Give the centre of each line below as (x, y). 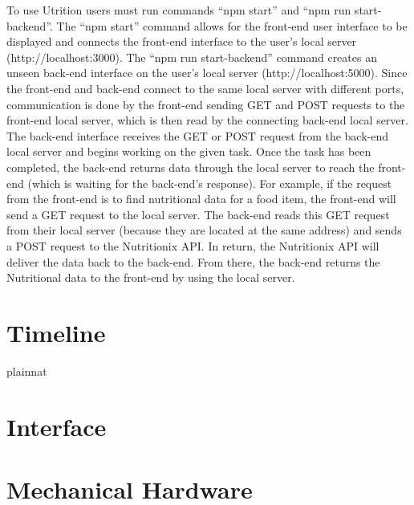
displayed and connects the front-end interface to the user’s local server (182, 41)
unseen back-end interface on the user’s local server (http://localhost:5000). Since (207, 73)
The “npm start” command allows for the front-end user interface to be (232, 25)
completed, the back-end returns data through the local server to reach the (191, 167)
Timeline (56, 332)
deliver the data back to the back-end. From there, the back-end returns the (193, 261)
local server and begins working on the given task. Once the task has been (189, 151)
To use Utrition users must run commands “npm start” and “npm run (179, 10)
